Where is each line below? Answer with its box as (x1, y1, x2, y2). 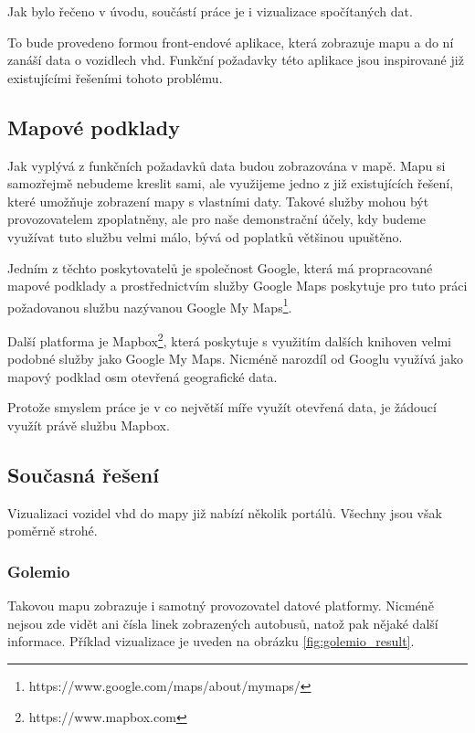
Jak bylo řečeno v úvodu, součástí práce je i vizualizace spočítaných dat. (7, 2, 413, 20)
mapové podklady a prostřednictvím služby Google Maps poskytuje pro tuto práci (7, 276, 468, 295)
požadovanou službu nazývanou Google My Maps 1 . (7, 294, 292, 316)
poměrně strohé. (7, 521, 98, 540)
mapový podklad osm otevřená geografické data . (7, 366, 278, 386)
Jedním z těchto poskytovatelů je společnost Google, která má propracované (7, 258, 433, 277)
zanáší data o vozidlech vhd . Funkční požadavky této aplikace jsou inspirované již (7, 50, 464, 69)
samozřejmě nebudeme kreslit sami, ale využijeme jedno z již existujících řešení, (7, 174, 454, 193)
